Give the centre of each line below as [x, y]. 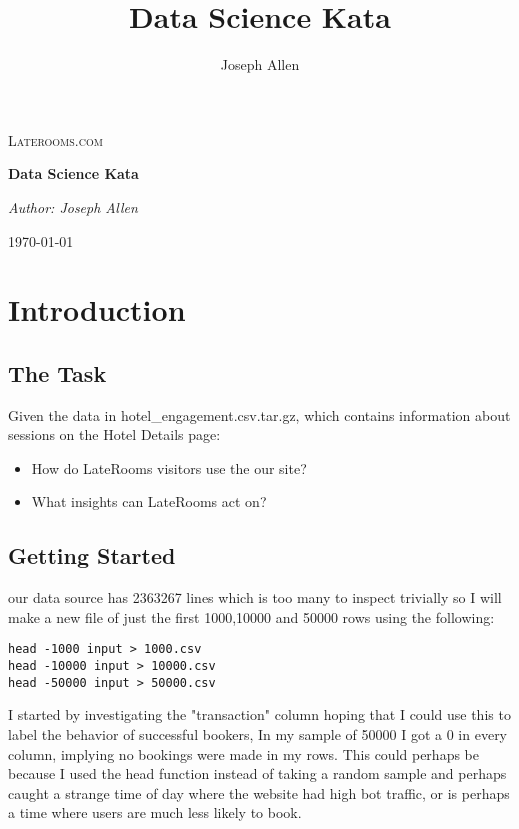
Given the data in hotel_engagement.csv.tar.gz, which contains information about [259, 414]
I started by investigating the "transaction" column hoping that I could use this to [259, 714]
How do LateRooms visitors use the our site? [169, 467]
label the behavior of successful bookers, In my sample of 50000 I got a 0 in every [258, 734]
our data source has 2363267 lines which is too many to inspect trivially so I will [255, 597]
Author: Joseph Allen [73, 206]
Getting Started [92, 555]
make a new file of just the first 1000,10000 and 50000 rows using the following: [251, 616]
